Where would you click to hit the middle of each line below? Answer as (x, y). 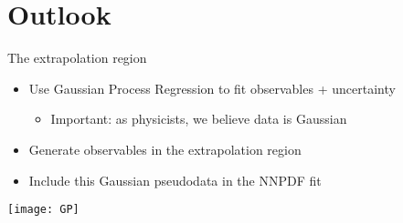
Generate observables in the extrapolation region (165, 149)
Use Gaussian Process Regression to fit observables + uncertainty (212, 88)
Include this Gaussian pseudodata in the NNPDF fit (175, 180)
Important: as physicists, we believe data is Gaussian (199, 119)
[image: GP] (43, 210)
